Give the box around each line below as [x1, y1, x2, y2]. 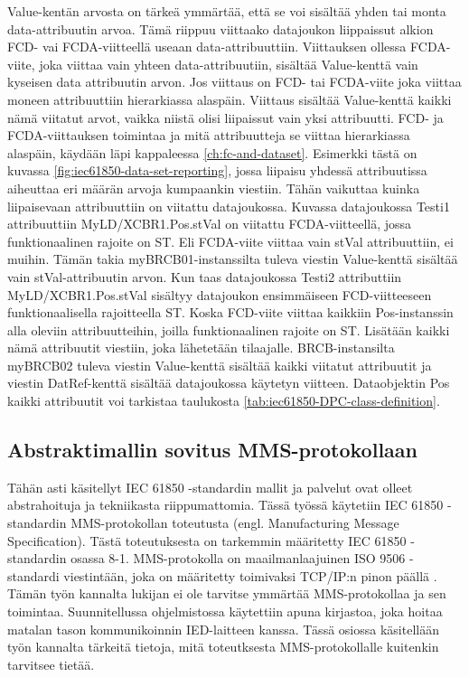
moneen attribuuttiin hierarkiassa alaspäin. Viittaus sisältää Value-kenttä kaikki [7, 89, 452, 108]
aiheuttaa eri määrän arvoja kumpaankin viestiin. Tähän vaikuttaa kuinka [7, 178, 420, 197]
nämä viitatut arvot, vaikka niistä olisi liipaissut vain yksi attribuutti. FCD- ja [7, 108, 444, 127]
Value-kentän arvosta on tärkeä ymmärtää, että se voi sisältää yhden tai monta [7, 2, 446, 20]
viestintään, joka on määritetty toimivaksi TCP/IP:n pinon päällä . [63, 566, 437, 585]
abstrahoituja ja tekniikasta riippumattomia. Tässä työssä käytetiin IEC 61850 [7, 495, 444, 514]
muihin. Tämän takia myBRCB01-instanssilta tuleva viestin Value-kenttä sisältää [7, 249, 458, 268]
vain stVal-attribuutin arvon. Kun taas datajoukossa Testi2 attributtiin [7, 267, 402, 286]
